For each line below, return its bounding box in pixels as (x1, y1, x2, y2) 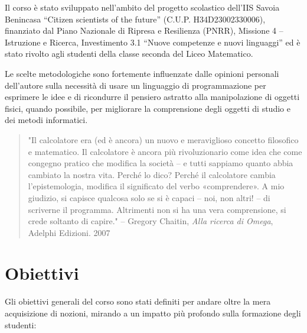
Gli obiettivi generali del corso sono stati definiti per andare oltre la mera (5, 295, 271, 308)
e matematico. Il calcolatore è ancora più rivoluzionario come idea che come (28, 145, 302, 157)
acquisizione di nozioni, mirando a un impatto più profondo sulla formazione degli (5, 307, 301, 319)
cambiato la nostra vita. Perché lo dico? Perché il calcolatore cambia (28, 168, 276, 180)
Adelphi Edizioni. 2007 (28, 226, 110, 238)
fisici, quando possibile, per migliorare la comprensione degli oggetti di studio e (5, 102, 290, 114)
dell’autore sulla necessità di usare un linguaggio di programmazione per (5, 79, 266, 91)
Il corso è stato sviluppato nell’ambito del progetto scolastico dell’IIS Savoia (5, 1, 280, 13)
